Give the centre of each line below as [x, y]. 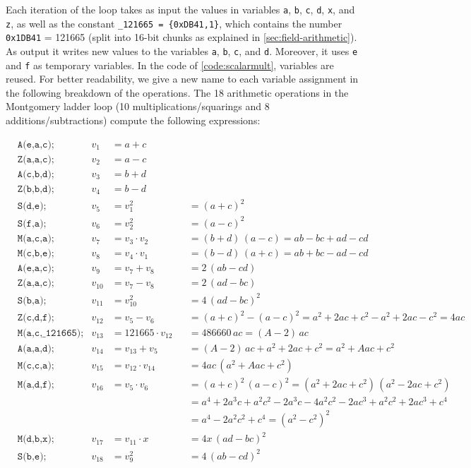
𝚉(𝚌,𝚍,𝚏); [36, 318]
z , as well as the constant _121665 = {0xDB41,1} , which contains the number [174, 23]
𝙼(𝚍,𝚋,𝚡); [36, 439]
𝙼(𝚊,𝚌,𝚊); [36, 239]
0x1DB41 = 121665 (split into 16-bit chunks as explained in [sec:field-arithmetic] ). [181, 37]
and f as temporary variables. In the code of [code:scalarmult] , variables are [170, 65]
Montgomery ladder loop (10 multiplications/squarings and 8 [138, 106]
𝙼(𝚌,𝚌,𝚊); [36, 365]
